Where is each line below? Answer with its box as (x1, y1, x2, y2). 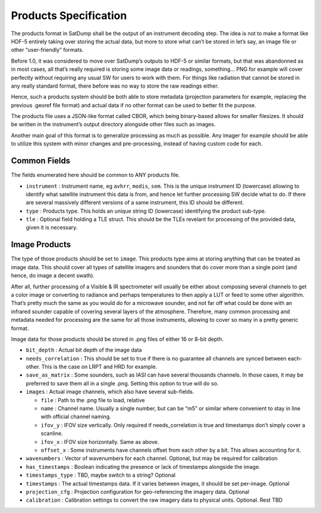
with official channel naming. (40, 413, 111, 420)
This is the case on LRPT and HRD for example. (41, 363, 158, 371)
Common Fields (11, 156, 71, 166)
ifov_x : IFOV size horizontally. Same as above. (40, 438, 159, 445)
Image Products (11, 240, 71, 250)
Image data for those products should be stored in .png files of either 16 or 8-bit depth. (11, 335, 224, 343)
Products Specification (11, 9, 127, 22)
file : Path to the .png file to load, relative (40, 396, 145, 403)
